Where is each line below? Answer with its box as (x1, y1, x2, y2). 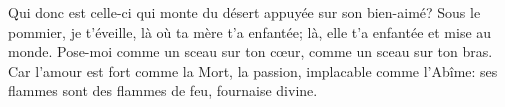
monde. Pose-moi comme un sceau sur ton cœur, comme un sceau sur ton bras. (8, 41, 493, 62)
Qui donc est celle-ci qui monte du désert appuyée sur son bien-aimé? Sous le (8, 2, 481, 22)
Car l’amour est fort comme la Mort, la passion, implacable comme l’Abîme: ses (8, 60, 498, 81)
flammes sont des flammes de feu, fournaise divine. (8, 80, 318, 101)
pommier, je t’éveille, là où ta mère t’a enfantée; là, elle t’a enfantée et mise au (8, 21, 492, 42)
